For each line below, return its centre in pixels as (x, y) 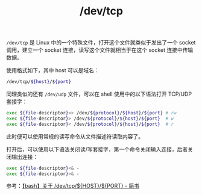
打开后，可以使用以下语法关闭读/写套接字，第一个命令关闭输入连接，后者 (97, 149)
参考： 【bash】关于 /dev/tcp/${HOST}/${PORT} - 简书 (73, 186)
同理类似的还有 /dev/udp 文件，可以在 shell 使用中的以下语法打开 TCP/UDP (99, 94)
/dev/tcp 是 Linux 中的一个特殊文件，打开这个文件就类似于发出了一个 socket (101, 43)
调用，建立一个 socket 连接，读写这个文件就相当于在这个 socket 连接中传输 (100, 50)
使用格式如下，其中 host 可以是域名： (53, 70)
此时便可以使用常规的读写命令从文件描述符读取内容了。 (75, 136)
